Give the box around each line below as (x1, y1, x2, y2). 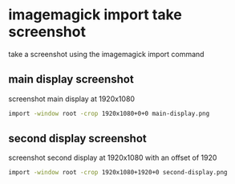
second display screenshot (8, 132, 147, 145)
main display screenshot (8, 72, 134, 86)
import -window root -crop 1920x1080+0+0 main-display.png (8, 109, 210, 117)
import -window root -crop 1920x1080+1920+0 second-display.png (8, 169, 228, 177)
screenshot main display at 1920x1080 (8, 94, 135, 104)
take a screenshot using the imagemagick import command (8, 49, 205, 59)
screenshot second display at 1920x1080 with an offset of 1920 (8, 153, 217, 162)
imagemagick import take (8, 6, 182, 24)
